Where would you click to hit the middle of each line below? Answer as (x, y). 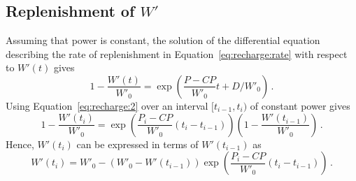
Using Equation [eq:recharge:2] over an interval (107, 105)
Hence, (20, 144)
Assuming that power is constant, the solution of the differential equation (163, 40)
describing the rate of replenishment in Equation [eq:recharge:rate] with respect (177, 53)
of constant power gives (300, 105)
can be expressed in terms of (137, 144)
